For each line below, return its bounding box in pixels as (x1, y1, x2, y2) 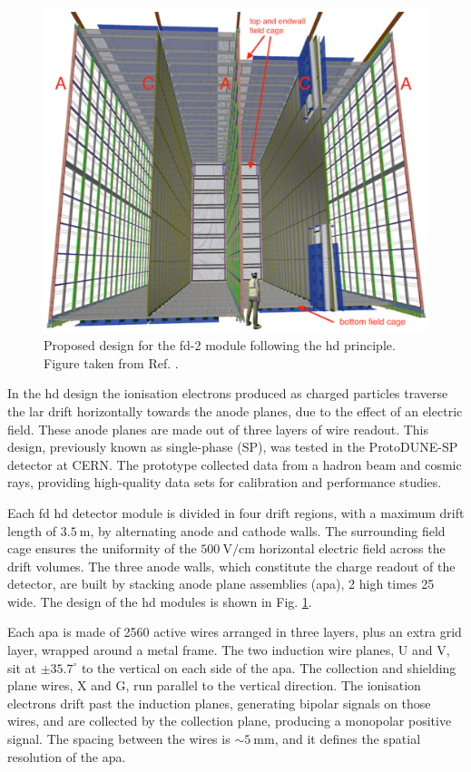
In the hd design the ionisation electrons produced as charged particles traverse (7, 384, 448, 403)
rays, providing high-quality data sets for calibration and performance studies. (7, 473, 442, 492)
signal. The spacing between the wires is (7, 729, 231, 748)
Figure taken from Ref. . (44, 353, 179, 372)
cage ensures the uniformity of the (7, 539, 197, 558)
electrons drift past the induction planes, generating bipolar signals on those (7, 693, 431, 712)
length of (7, 521, 57, 540)
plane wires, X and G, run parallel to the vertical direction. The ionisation (7, 676, 421, 695)
